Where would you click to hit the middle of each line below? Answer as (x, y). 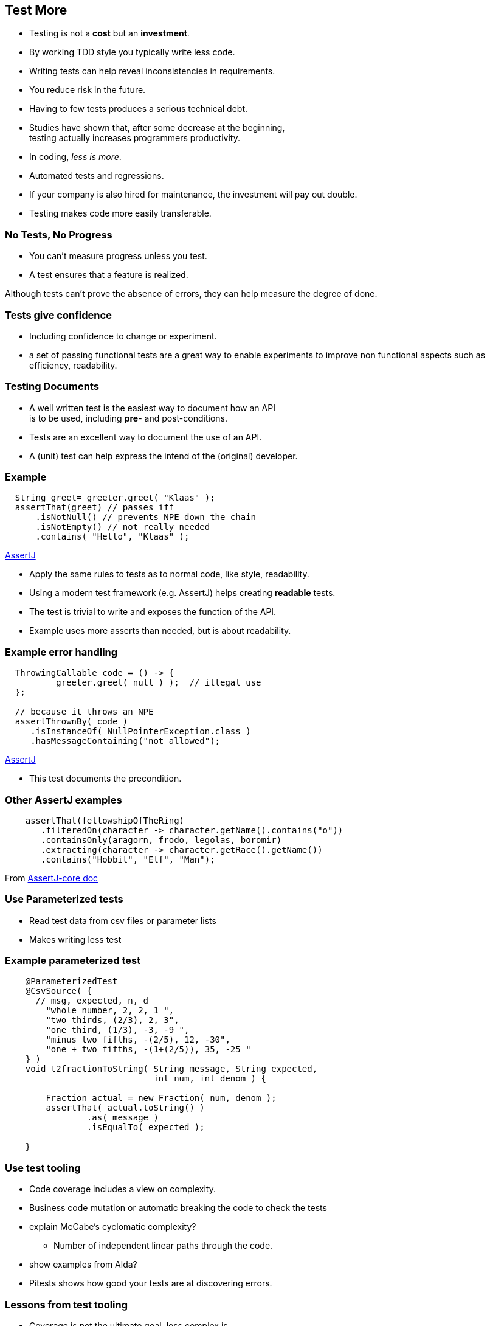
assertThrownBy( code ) (71, 722)
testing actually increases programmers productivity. (135, 138)
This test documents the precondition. (105, 779)
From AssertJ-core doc (52, 878)
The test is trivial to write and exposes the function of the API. (153, 612)
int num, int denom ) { (210, 1079)
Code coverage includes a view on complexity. (122, 1189)
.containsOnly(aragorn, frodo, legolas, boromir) (161, 840)
